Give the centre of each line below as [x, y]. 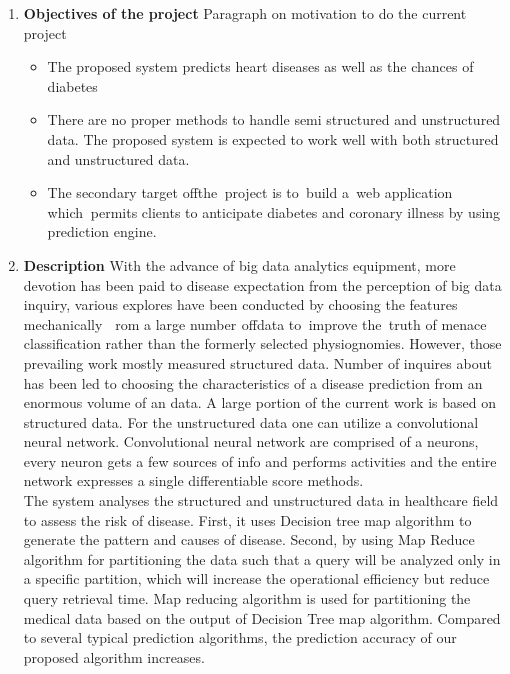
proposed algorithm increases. [114, 656]
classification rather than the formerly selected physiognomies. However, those [262, 343]
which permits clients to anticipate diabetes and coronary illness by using [274, 211]
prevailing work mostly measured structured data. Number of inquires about [257, 362]
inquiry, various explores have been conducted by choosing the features [240, 304]
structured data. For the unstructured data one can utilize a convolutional [251, 421]
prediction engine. [102, 231]
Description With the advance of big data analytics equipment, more [239, 264]
